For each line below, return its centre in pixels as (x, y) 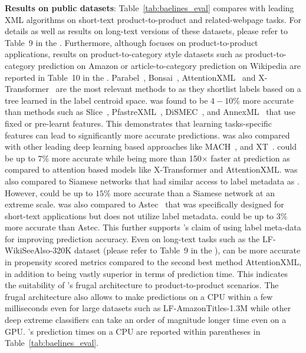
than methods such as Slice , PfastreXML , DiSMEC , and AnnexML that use (150, 112)
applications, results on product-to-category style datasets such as (124, 54)
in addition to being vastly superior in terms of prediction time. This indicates (147, 273)
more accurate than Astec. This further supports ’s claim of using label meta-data (153, 227)
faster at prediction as (250, 158)
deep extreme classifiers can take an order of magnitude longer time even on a (146, 320)
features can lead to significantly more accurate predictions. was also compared (147, 135)
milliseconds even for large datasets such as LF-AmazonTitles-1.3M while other (148, 308)
